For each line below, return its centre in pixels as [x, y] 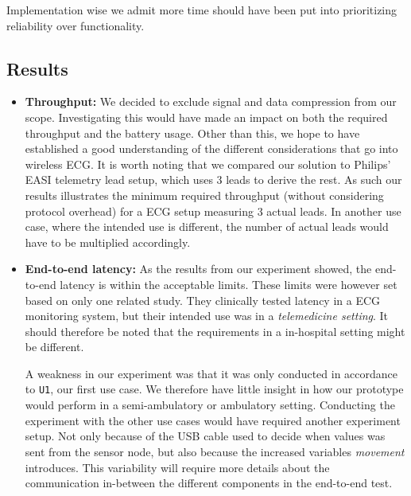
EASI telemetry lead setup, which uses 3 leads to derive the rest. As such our [213, 180]
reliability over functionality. [76, 25]
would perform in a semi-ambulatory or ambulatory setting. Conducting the [210, 405]
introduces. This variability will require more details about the [177, 467]
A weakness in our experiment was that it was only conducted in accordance [211, 373]
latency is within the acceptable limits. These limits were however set [229, 284]
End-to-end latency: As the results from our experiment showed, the [198, 269]
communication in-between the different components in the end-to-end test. [209, 483]
